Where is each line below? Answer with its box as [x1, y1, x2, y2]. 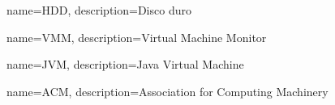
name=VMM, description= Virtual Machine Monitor [6, 28, 267, 45]
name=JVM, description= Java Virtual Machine [6, 56, 244, 73]
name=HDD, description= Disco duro [6, 2, 191, 18]
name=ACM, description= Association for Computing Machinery [6, 82, 329, 99]
